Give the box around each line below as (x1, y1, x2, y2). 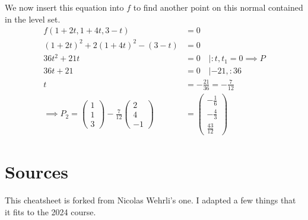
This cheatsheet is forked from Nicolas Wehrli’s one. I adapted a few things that (5, 194, 296, 206)
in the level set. (5, 12, 61, 25)
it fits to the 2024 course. (5, 205, 96, 218)
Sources (5, 160, 68, 184)
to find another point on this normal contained (133, 1, 303, 13)
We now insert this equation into (5, 1, 124, 13)
